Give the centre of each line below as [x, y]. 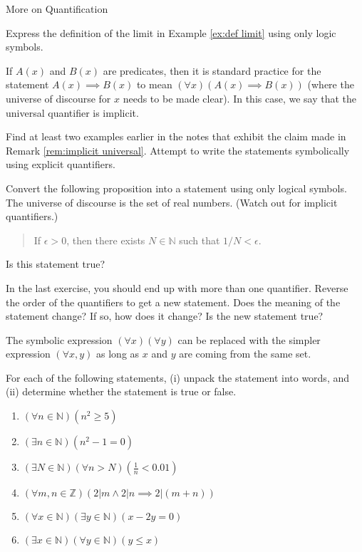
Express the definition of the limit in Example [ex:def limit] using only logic [171, 32]
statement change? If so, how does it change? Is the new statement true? [165, 316]
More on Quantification [57, 9]
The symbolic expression [59, 339]
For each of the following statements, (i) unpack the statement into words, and [178, 377]
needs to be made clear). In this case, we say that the [240, 98]
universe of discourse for [58, 98]
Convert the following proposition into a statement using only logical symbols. [176, 188]
